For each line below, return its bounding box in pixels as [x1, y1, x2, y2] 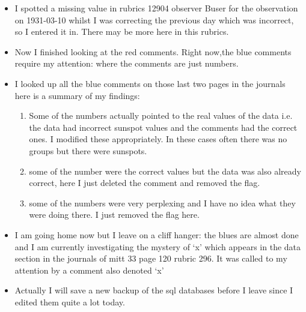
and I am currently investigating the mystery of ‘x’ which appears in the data [14, 240, 301, 253]
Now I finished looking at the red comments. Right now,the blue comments [14, 45, 292, 58]
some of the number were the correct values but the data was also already [29, 164, 301, 177]
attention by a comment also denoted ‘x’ [14, 263, 164, 276]
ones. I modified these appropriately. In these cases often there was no [29, 133, 287, 145]
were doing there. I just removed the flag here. [29, 208, 200, 221]
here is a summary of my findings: [14, 89, 140, 101]
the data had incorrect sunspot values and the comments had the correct [29, 121, 298, 133]
